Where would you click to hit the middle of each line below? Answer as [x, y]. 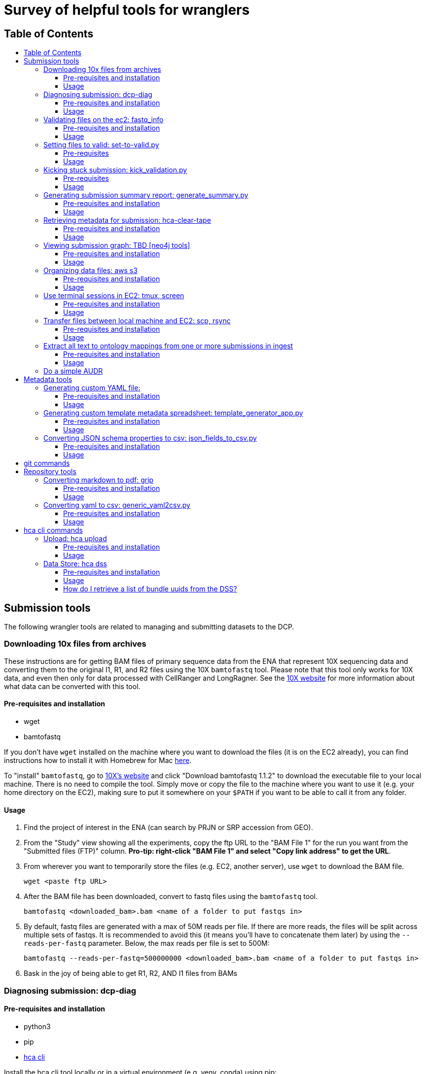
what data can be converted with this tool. [72, 686]
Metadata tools [48, 380]
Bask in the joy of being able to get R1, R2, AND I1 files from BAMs [131, 973]
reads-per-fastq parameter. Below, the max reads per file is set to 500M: [147, 943]
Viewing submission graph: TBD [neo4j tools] [117, 245]
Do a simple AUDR [73, 371]
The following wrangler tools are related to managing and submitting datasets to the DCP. [149, 627]
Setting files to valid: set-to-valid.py [101, 145]
